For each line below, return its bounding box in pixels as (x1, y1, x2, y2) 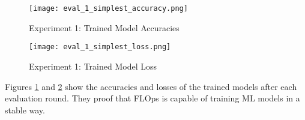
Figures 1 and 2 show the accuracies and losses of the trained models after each (5, 80, 297, 92)
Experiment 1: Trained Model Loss (29, 59, 157, 72)
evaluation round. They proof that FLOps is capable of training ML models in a (5, 92, 300, 104)
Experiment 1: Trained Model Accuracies (29, 21, 180, 34)
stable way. (5, 103, 45, 116)
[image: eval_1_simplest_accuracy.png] (29, 4, 188, 13)
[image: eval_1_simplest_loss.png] (29, 43, 171, 52)
